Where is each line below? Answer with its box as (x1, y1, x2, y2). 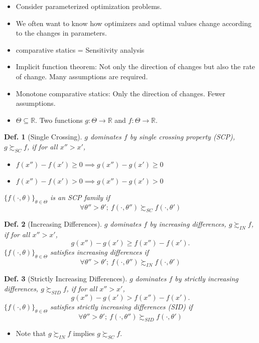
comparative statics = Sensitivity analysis (16, 44, 145, 55)
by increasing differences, (150, 219, 226, 229)
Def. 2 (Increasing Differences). (4, 219, 102, 229)
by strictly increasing (175, 273, 238, 284)
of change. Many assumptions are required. (16, 71, 148, 81)
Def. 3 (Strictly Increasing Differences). (4, 273, 127, 284)
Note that (16, 328, 46, 338)
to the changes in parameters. (16, 28, 107, 38)
